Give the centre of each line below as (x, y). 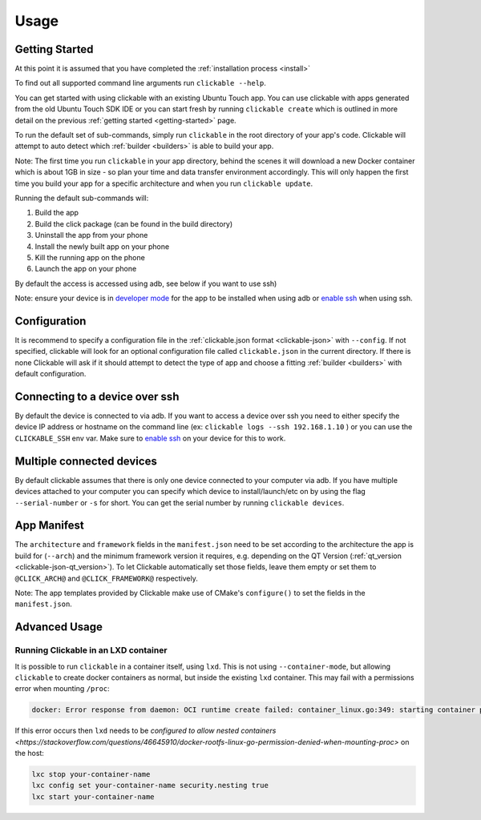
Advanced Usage (59, 627)
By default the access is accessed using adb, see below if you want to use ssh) (146, 283)
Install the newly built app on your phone (102, 246)
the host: (29, 754)
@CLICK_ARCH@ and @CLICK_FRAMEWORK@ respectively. (106, 578)
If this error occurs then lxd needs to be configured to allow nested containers (146, 731)
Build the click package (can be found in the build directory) (134, 223)
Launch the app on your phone (86, 269)
